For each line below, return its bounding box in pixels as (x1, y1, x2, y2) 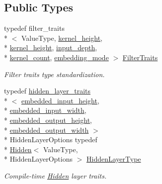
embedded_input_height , (21, 95, 99, 105)
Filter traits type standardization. (4, 69, 105, 79)
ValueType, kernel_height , (21, 32, 103, 43)
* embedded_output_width (4, 124, 89, 135)
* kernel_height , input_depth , (4, 42, 97, 53)
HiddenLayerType (86, 154, 141, 164)
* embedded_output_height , (4, 114, 92, 125)
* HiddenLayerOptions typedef (4, 134, 97, 145)
